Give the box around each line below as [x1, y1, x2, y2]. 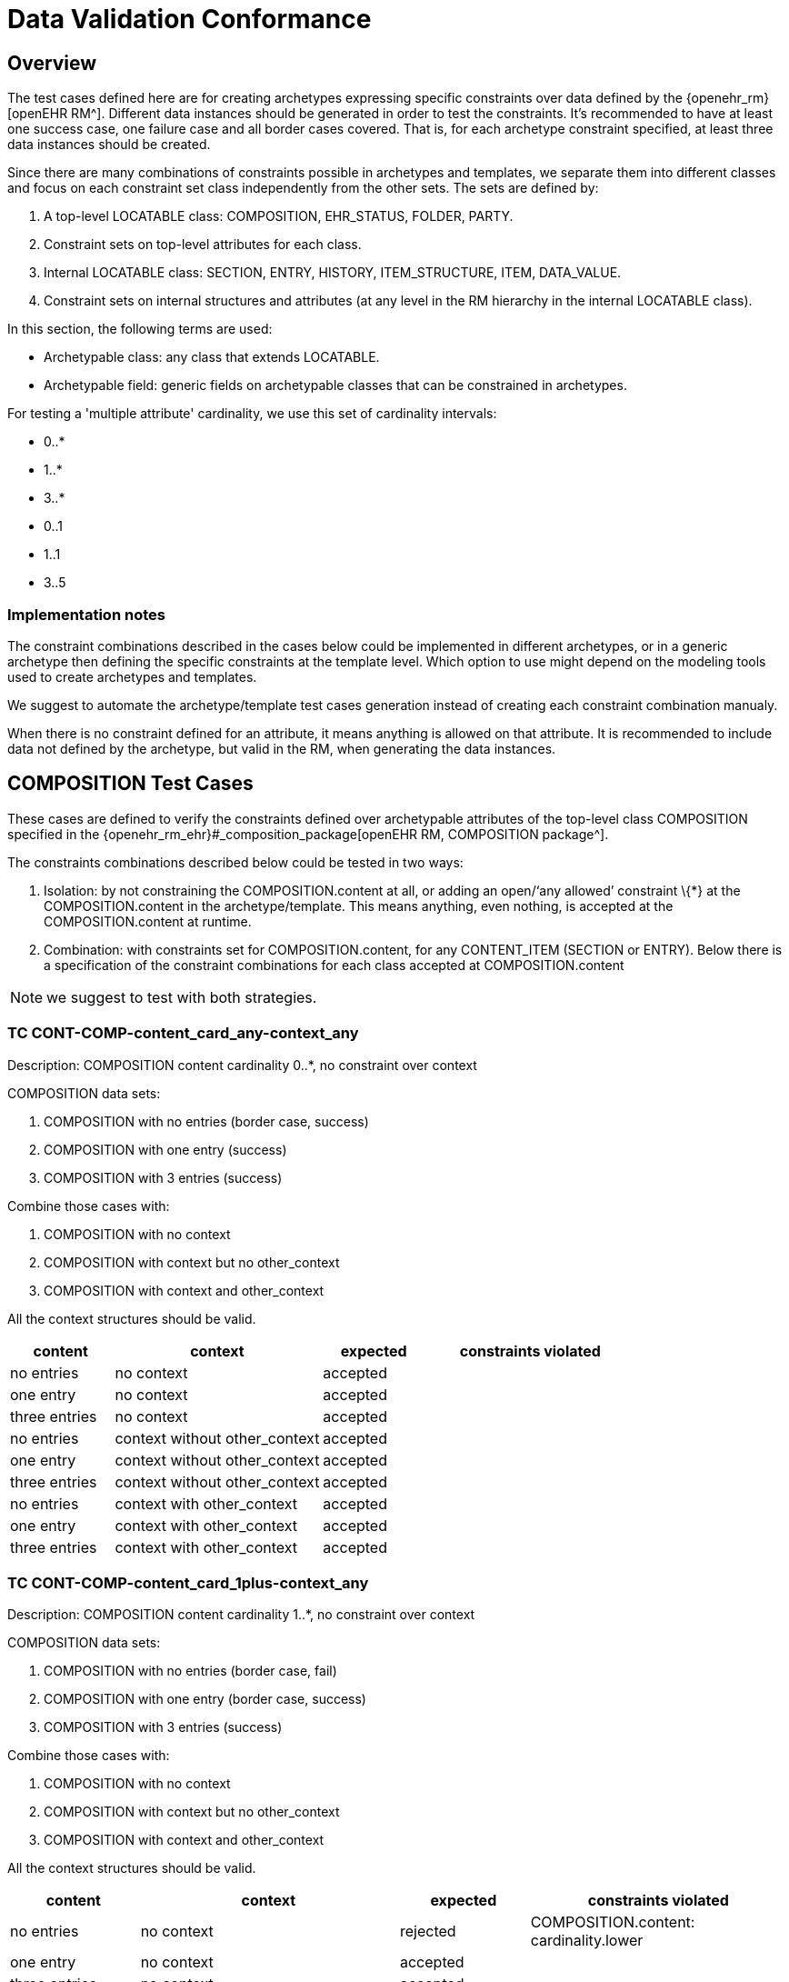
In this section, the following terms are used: [7, 321, 273, 337]
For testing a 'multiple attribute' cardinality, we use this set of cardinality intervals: [7, 405, 497, 422]
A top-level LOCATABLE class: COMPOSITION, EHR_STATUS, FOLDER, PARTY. [44, 208, 514, 225]
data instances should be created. [7, 136, 211, 153]
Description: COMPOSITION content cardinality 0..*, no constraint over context [7, 1056, 477, 1073]
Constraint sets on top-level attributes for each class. [44, 236, 362, 253]
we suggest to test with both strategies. [46, 987, 317, 1006]
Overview [7, 51, 97, 75]
